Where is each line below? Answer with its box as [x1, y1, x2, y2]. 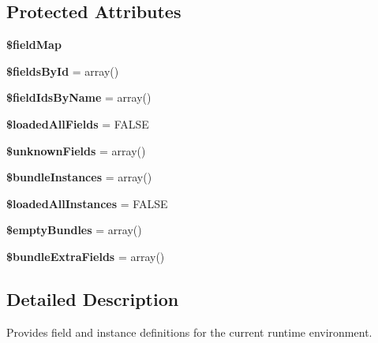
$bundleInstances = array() [6, 169, 152, 185]
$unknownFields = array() [6, 142, 146, 158]
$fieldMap [6, 36, 62, 53]
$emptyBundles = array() [6, 222, 142, 238]
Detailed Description [6, 286, 179, 311]
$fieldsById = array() [6, 62, 119, 79]
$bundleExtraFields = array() [6, 248, 165, 264]
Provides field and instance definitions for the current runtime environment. [6, 323, 372, 340]
